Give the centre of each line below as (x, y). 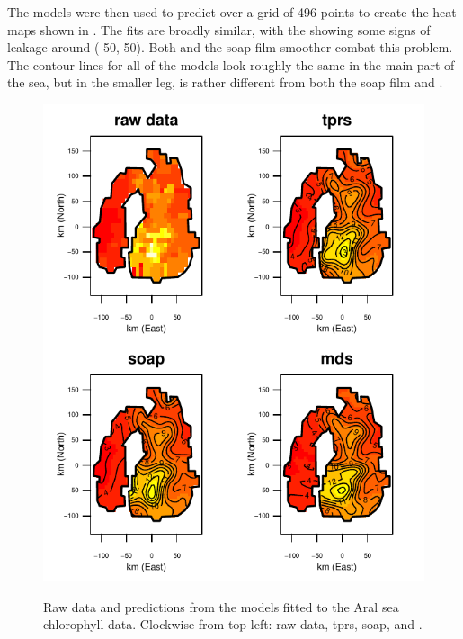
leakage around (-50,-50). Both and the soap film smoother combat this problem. (230, 47)
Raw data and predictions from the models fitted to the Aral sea (221, 606)
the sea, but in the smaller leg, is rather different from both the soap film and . (225, 82)
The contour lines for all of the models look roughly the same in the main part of (231, 64)
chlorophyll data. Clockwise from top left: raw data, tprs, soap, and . (233, 624)
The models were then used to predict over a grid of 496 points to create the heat (232, 12)
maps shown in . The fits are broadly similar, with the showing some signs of (219, 29)
